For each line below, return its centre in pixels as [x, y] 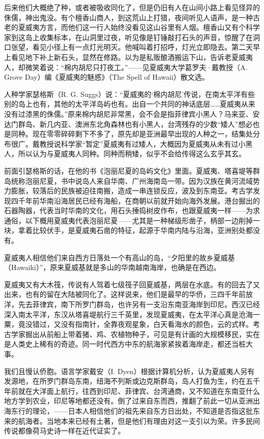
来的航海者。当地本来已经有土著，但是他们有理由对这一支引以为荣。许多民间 [132, 420]
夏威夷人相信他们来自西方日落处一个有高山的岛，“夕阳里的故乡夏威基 [120, 257]
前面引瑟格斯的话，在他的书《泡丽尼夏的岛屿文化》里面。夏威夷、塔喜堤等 [128, 170]
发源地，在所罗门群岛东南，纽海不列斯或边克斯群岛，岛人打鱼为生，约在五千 [132, 381]
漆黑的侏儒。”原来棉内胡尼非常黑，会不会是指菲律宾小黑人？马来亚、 [139, 113]
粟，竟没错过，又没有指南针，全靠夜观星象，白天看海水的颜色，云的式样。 [128, 324]
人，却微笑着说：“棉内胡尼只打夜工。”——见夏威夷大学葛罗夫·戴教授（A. [126, 67]
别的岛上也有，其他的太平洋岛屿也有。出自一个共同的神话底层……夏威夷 [123, 104]
